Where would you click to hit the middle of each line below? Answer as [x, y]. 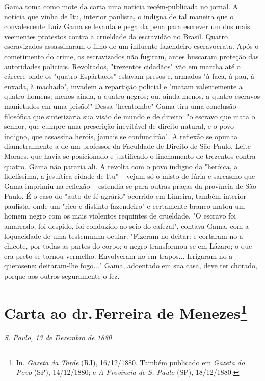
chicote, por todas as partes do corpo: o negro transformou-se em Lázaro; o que [128, 246]
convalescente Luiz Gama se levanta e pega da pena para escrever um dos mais [127, 26]
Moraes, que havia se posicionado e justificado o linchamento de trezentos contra [130, 156]
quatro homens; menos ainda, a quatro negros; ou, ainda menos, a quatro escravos [132, 96]
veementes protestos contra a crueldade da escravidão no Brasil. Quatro [116, 36]
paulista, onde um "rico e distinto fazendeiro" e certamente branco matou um [125, 206]
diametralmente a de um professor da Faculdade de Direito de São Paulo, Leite [128, 146]
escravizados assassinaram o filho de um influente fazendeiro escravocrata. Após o [131, 46]
